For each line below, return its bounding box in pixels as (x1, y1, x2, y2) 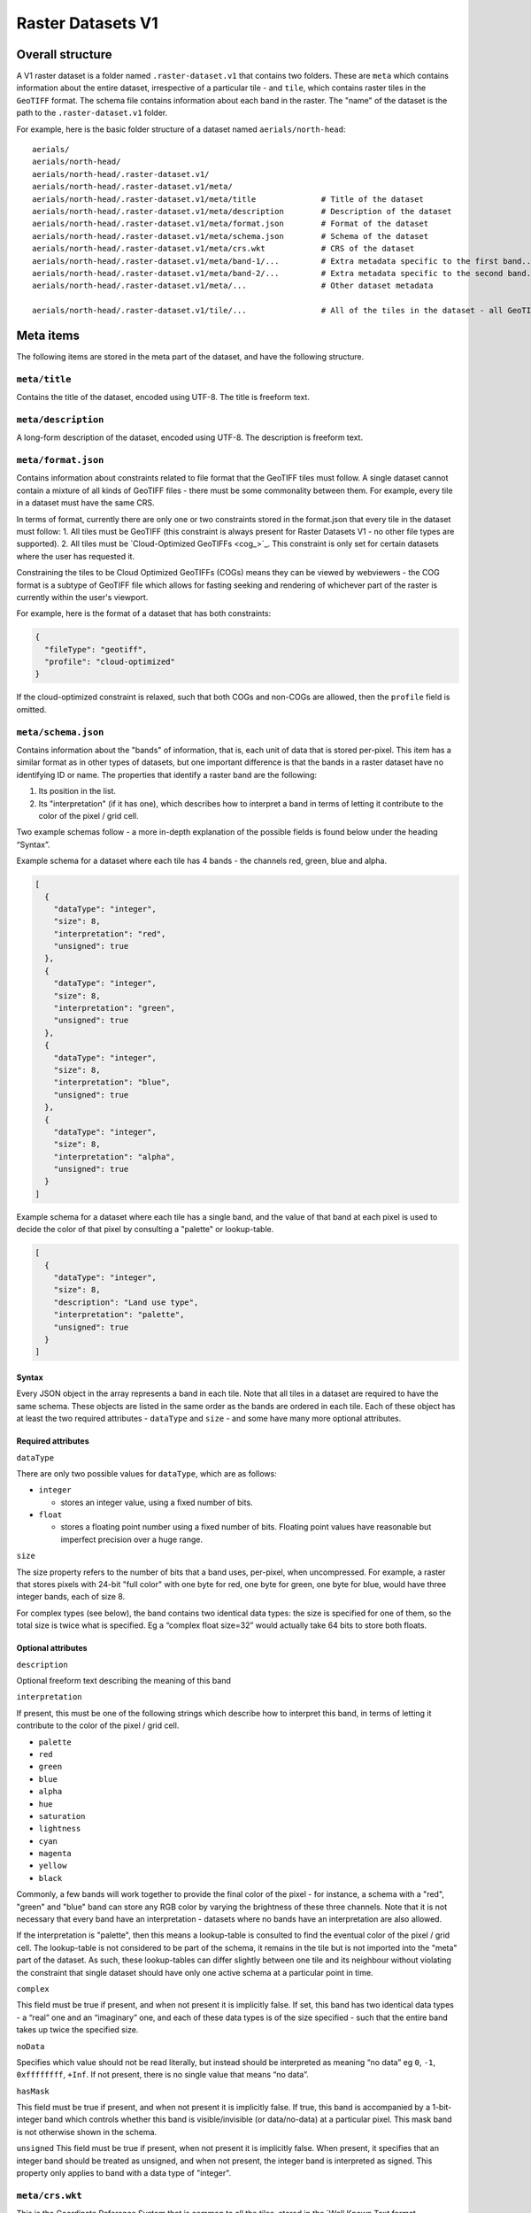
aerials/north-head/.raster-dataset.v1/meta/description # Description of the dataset (32, 206, 452, 216)
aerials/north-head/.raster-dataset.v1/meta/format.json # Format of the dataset (32, 219, 429, 229)
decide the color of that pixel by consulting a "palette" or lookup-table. (16, 1224, 274, 1235)
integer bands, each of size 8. (16, 1592, 126, 1602)
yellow (38, 1861, 67, 1871)
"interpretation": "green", (53, 1003, 176, 1014)
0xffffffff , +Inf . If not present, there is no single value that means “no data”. (16, 2070, 309, 2080)
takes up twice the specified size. (16, 2024, 139, 2035)
